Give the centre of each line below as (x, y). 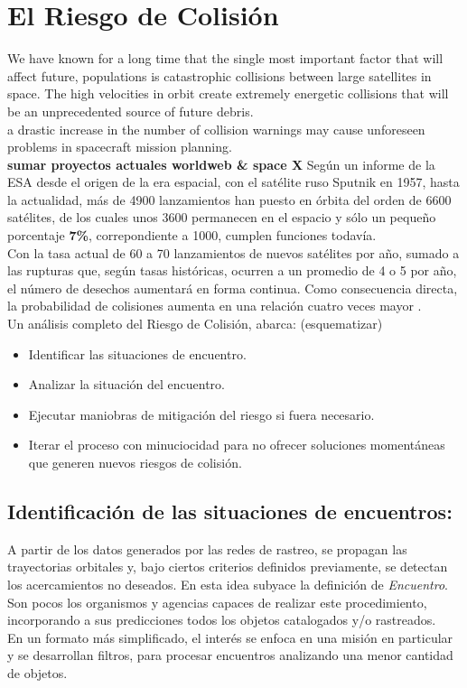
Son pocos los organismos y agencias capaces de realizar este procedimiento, (217, 602)
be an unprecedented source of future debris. (131, 111)
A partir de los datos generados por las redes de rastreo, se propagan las (207, 549)
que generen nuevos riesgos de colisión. (135, 462)
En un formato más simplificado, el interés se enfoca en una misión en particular (230, 637)
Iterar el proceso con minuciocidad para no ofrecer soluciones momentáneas (237, 445)
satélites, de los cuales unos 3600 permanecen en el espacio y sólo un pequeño (222, 217)
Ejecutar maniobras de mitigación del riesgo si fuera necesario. (201, 414)
